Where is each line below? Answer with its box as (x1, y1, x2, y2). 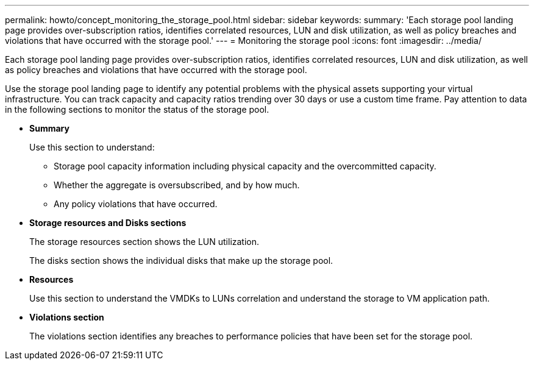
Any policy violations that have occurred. (54, 199, 218, 209)
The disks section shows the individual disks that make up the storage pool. (29, 255, 333, 266)
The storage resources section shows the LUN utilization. (29, 236, 260, 247)
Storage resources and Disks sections (29, 218, 187, 228)
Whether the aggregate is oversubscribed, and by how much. (54, 180, 300, 190)
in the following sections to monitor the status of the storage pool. (5, 104, 269, 115)
